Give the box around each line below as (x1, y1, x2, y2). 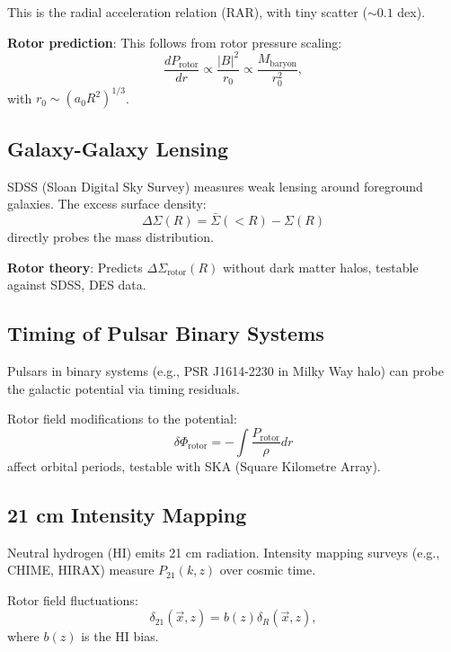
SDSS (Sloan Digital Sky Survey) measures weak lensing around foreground (7, 176, 423, 195)
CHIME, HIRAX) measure (7, 560, 155, 579)
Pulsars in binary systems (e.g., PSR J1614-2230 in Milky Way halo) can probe (7, 361, 444, 380)
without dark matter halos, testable (222, 257, 419, 276)
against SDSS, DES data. (7, 275, 146, 294)
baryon (270, 58, 297, 68)
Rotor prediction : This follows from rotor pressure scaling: (7, 32, 342, 51)
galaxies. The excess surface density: (7, 194, 207, 213)
